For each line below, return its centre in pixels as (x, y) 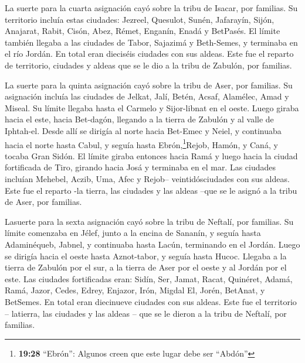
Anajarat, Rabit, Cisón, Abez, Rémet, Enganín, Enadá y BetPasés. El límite (143, 31)
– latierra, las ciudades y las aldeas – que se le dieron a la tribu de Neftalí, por (146, 313)
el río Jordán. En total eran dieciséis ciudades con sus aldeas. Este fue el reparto (149, 54)
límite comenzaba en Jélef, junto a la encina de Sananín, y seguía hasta (133, 233)
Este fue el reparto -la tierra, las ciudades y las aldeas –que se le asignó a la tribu (151, 190)
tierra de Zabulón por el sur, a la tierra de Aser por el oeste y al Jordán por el (146, 267)
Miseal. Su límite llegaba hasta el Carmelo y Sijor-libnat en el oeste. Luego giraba (152, 107)
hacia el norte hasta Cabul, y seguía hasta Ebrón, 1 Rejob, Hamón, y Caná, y (141, 143)
